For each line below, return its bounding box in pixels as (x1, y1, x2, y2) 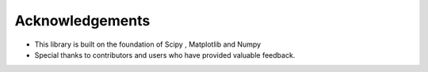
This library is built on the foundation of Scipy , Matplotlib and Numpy (34, 40, 262, 49)
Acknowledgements (14, 12, 151, 29)
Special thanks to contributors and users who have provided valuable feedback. (34, 50, 296, 59)
